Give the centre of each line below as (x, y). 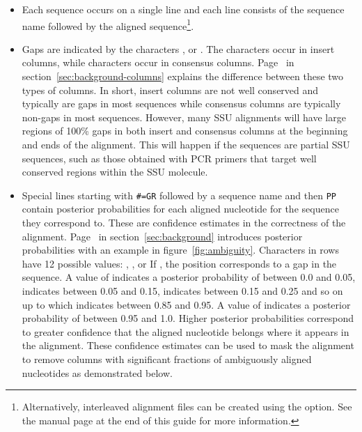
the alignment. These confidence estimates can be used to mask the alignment (188, 345)
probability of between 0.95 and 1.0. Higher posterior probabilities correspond (188, 318)
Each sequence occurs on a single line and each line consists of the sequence (183, 9)
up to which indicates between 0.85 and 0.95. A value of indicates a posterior (186, 304)
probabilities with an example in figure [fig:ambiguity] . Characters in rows (180, 250)
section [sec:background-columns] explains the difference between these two (183, 76)
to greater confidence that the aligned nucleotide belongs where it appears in (186, 331)
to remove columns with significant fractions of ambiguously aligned (167, 358)
